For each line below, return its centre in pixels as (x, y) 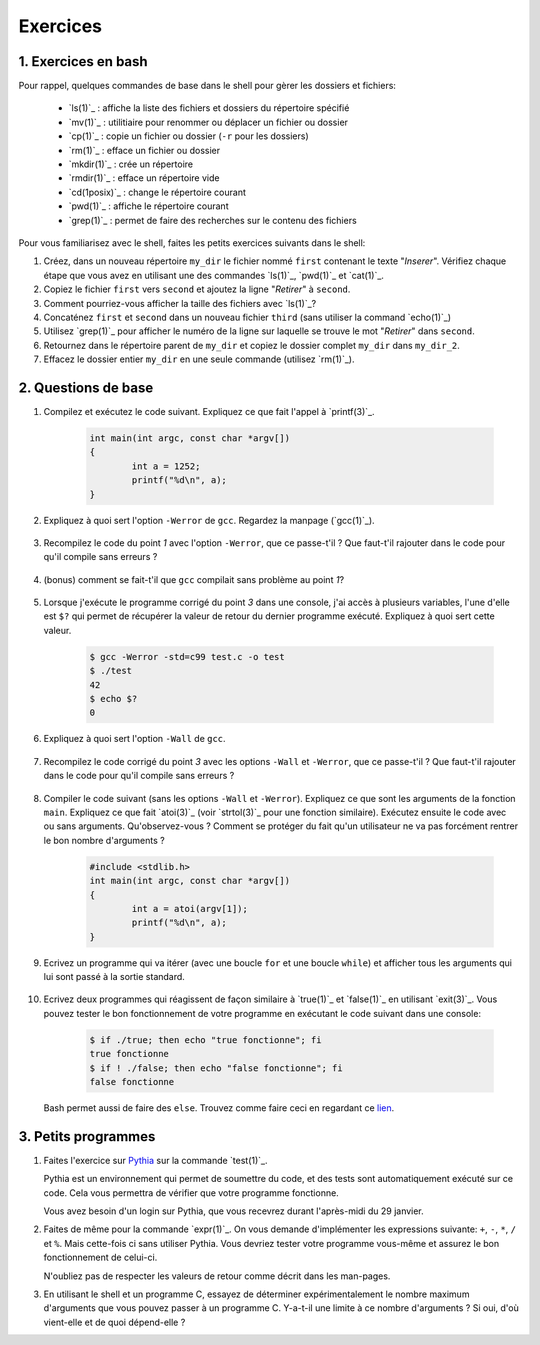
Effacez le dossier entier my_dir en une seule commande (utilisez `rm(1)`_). (199, 359)
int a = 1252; (166, 466)
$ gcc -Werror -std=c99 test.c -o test (187, 656)
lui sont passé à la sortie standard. (114, 977)
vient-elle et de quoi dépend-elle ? (114, 1322)
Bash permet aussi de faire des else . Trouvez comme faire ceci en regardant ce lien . (219, 1107)
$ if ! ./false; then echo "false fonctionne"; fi (216, 1068)
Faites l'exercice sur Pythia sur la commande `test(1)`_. (156, 1160)
